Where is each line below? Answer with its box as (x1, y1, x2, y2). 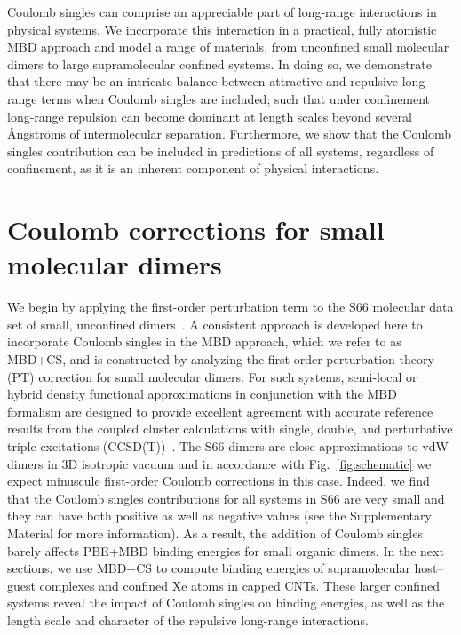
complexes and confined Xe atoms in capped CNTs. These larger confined (39, 575, 440, 594)
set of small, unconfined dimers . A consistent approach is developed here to (7, 314, 423, 333)
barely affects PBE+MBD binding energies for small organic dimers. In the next (7, 541, 444, 560)
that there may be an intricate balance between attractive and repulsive (7, 72, 399, 91)
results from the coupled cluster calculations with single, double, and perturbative (7, 419, 453, 438)
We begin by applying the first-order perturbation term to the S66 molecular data (7, 298, 454, 316)
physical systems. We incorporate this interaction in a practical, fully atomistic (7, 20, 437, 38)
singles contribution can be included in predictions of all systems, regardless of (7, 141, 434, 160)
